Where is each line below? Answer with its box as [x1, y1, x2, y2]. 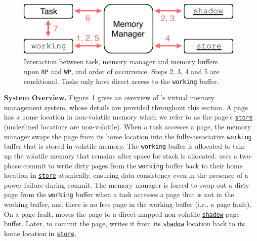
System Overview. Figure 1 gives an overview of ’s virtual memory [4, 92, 214, 103]
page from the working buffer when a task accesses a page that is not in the [4, 189, 234, 200]
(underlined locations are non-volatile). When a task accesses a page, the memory [4, 121, 251, 132]
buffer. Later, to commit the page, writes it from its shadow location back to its [4, 218, 245, 229]
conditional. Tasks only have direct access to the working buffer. [24, 76, 219, 86]
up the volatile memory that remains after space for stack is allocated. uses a [4, 150, 237, 161]
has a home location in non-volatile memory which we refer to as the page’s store [4, 112, 253, 122]
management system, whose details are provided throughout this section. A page [4, 102, 248, 112]
